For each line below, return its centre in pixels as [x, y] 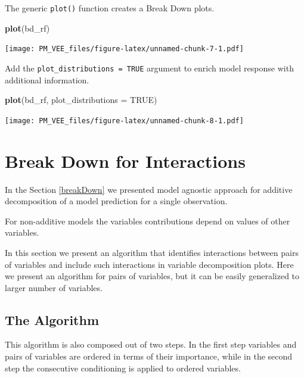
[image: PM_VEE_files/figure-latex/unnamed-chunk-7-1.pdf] [124, 49]
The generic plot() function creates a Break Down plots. [110, 8]
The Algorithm [52, 319]
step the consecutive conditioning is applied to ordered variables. [123, 368]
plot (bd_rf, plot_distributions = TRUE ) [81, 100]
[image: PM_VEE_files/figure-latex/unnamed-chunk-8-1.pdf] [124, 121]
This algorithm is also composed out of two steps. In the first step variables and [151, 344]
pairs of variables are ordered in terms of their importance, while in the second [149, 356]
